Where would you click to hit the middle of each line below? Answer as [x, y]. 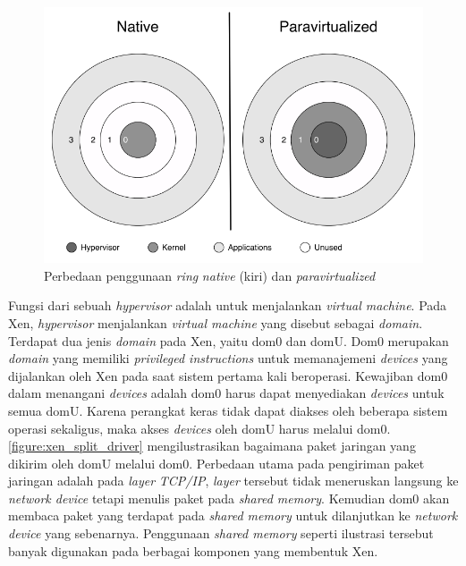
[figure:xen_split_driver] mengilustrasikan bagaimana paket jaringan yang [212, 446]
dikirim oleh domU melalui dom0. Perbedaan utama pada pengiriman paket [216, 463]
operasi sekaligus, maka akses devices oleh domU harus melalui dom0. [199, 428]
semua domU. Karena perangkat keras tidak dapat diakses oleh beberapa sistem [228, 410]
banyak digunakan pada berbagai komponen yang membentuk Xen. [193, 550]
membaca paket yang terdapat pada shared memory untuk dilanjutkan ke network [233, 515]
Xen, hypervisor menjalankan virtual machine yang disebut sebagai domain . [216, 322]
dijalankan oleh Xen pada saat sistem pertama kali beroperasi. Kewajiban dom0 [228, 375]
